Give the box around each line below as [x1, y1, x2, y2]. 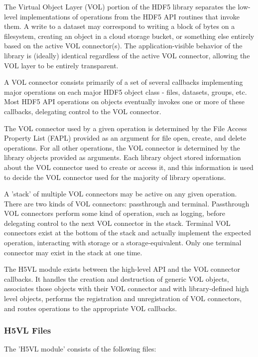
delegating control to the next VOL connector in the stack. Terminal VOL [4, 217, 231, 228]
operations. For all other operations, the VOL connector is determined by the [4, 142, 240, 153]
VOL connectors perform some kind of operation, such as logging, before [4, 208, 226, 218]
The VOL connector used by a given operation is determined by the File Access [4, 123, 247, 133]
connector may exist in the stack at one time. [4, 247, 142, 257]
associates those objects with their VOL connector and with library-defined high [4, 283, 249, 294]
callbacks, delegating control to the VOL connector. [4, 106, 161, 116]
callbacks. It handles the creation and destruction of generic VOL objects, [4, 273, 229, 284]
